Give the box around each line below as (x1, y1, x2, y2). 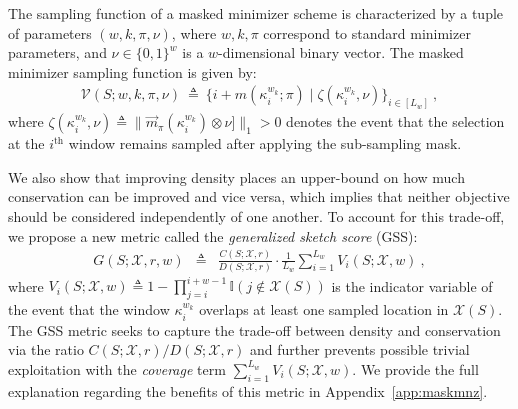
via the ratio (8, 339, 84, 360)
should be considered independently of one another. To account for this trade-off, (8, 206, 505, 227)
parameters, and (8, 42, 107, 63)
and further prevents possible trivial (249, 339, 470, 360)
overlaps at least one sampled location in (199, 299, 449, 320)
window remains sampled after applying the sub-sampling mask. (68, 133, 462, 154)
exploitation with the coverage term (8, 358, 226, 379)
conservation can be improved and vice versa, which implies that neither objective (8, 186, 510, 207)
